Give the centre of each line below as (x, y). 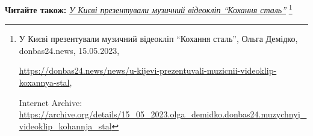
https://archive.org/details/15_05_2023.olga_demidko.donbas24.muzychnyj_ (163, 114)
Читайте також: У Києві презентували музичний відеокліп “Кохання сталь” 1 (149, 9)
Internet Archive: (51, 102)
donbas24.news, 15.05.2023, (69, 50)
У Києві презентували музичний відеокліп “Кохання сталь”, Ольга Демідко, (158, 39)
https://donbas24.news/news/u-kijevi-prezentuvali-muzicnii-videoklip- (148, 70)
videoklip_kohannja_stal (65, 126)
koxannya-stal (44, 82)
